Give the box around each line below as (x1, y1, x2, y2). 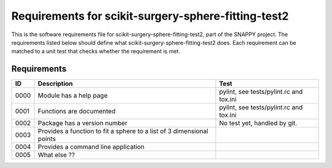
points (38, 135, 57, 143)
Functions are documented (38, 107, 116, 116)
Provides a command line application (38, 143, 144, 151)
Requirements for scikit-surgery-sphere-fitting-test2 (11, 9, 289, 23)
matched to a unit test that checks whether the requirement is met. (11, 48, 181, 55)
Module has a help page (38, 91, 108, 100)
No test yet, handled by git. (219, 119, 298, 128)
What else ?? (38, 151, 75, 159)
